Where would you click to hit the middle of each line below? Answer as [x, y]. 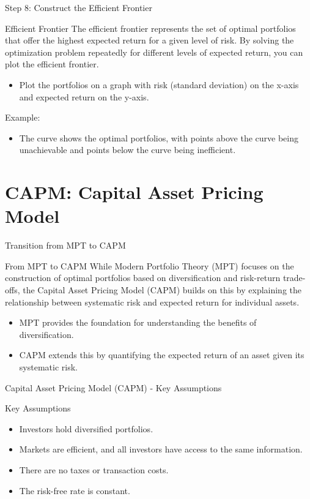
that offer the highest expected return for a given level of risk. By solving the [149, 40]
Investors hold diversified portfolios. [86, 428]
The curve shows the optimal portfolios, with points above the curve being [159, 137]
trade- [294, 278]
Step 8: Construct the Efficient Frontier [79, 7]
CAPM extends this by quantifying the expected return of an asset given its [162, 355]
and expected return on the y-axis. [84, 96]
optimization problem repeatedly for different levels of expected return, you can [154, 52]
